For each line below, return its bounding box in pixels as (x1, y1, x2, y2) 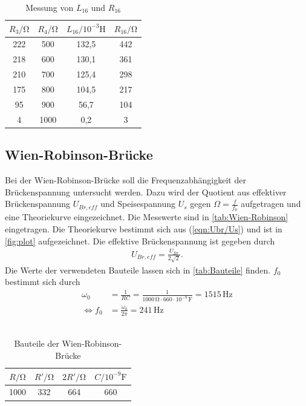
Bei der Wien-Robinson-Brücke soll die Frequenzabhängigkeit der (5, 173, 246, 186)
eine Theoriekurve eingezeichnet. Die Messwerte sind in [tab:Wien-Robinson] (5, 211, 288, 223)
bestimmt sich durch (5, 275, 80, 288)
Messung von (25, 1, 74, 13)
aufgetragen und (241, 197, 301, 210)
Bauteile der (14, 337, 59, 350)
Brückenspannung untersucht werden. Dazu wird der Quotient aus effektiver (5, 185, 287, 198)
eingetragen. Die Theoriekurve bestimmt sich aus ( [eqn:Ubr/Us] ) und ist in (5, 222, 282, 235)
